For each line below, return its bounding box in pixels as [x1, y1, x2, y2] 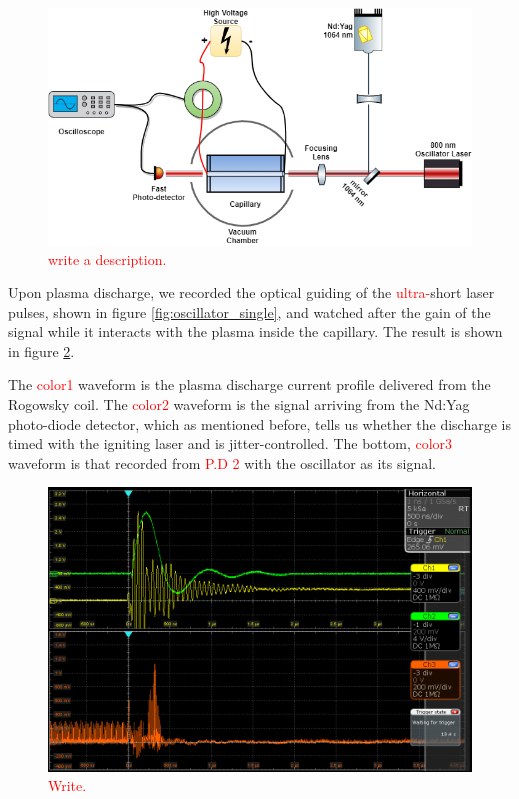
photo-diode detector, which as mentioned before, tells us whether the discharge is [8, 413, 511, 434]
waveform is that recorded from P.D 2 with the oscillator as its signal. [8, 452, 436, 473]
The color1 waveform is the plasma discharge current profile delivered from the [8, 374, 491, 395]
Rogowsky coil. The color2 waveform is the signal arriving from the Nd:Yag [8, 394, 470, 415]
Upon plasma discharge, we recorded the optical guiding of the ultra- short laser [8, 282, 495, 303]
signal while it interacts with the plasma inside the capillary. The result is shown [8, 321, 503, 342]
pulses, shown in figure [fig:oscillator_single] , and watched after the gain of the [8, 301, 491, 322]
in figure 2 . [8, 340, 75, 361]
